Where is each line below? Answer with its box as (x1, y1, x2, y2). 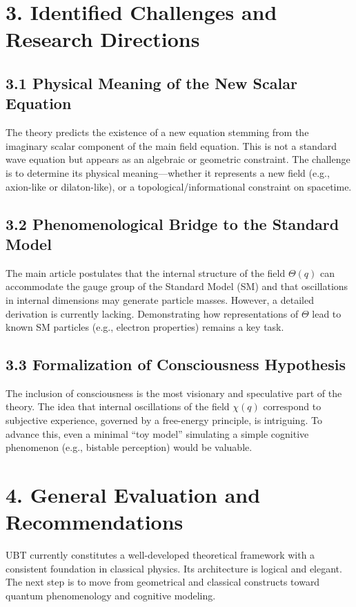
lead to (312, 306, 342, 320)
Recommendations (6, 508, 184, 536)
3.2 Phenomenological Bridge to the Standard (6, 213, 339, 234)
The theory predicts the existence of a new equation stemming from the (6, 125, 309, 139)
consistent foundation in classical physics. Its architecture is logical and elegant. (6, 561, 342, 575)
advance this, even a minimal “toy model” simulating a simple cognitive (6, 426, 309, 441)
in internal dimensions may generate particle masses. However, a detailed (6, 292, 314, 307)
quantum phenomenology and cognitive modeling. (6, 588, 216, 602)
